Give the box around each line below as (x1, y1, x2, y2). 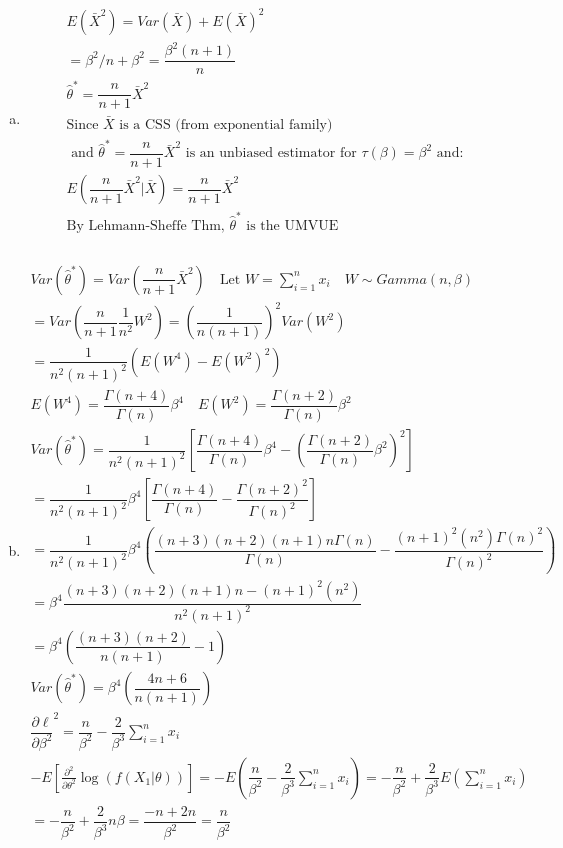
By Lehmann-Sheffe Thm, (66, 218, 225, 233)
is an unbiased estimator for (185, 146, 357, 161)
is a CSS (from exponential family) (119, 117, 333, 132)
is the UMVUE (246, 218, 339, 233)
